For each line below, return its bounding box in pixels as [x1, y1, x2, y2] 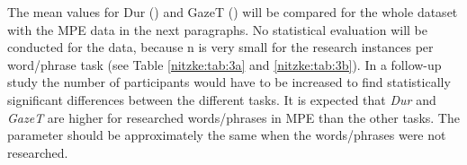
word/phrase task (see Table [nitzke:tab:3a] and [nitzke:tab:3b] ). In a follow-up [7, 55, 442, 74]
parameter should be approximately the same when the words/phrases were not [7, 126, 446, 144]
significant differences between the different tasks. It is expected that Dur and [7, 90, 436, 109]
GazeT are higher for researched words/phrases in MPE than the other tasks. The [7, 108, 460, 126]
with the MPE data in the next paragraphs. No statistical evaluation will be [7, 20, 428, 39]
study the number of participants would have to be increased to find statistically [7, 73, 451, 91]
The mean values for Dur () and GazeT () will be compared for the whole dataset [7, 3, 458, 21]
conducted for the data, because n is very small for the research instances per [7, 38, 434, 56]
